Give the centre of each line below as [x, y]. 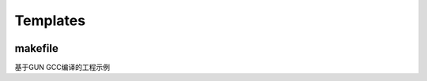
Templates [50, 20]
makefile [36, 48]
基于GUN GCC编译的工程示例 [62, 68]
